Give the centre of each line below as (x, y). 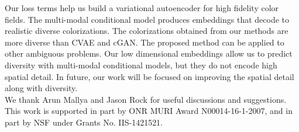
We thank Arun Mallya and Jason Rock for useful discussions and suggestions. (146, 99)
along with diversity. (41, 88)
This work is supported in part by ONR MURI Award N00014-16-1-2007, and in (149, 111)
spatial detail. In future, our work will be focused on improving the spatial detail (149, 76)
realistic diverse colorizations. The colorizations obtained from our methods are (147, 31)
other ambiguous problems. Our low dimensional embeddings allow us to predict (149, 53)
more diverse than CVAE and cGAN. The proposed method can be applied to (145, 42)
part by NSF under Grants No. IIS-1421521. (84, 122)
